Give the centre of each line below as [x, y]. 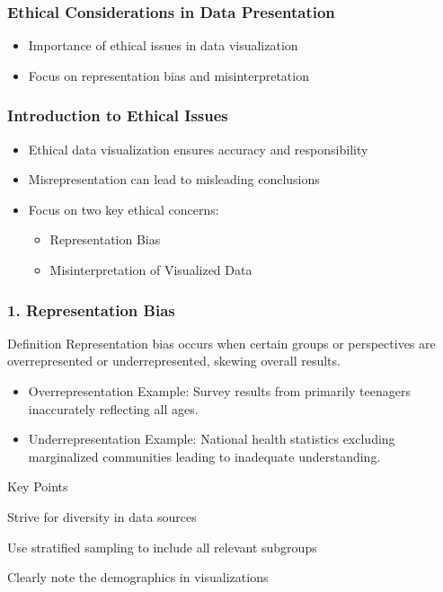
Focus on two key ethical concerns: [124, 209]
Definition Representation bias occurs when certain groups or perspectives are [221, 343]
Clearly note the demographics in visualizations [138, 577]
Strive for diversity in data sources [102, 516]
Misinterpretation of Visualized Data [151, 269]
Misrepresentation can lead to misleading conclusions [174, 179]
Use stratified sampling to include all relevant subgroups [162, 547]
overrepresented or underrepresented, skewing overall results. [174, 361]
